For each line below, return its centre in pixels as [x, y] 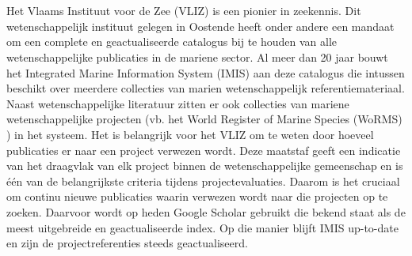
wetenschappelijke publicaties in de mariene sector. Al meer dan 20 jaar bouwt [197, 56]
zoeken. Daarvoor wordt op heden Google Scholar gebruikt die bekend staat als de [206, 211]
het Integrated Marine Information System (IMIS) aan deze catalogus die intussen [206, 72]
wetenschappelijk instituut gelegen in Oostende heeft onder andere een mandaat [200, 26]
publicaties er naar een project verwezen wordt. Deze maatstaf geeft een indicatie [204, 150]
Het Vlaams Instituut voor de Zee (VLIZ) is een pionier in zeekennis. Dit [184, 11]
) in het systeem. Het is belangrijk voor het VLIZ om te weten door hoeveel [190, 134]
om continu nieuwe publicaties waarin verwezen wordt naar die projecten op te [197, 196]
